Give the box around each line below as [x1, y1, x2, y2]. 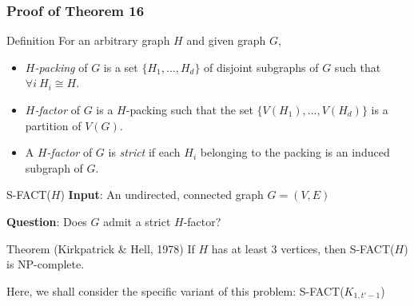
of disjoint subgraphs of [204, 58, 319, 75]
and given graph [186, 32, 266, 49]
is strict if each [108, 144, 181, 161]
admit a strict [103, 213, 171, 229]
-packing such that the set [125, 101, 253, 117]
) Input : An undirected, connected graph [60, 186, 264, 203]
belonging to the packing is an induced [200, 144, 390, 161]
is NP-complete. [6, 256, 85, 272]
